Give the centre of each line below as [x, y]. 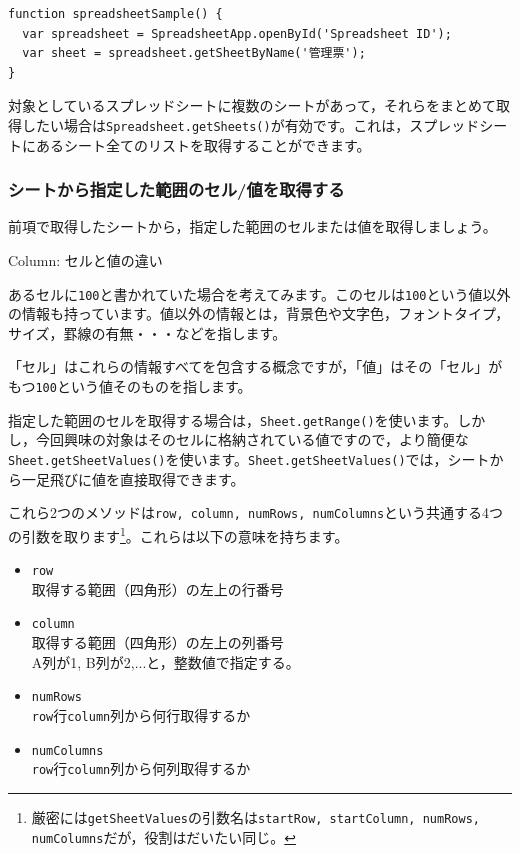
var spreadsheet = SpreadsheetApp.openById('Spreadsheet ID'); [237, 33]
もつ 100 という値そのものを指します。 [130, 386]
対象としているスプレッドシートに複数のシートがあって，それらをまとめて [252, 105]
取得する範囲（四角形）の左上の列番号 [157, 642]
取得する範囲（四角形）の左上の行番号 [157, 588]
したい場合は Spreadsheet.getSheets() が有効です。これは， [215, 124]
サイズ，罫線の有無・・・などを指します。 [147, 332]
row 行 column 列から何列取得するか [141, 768]
